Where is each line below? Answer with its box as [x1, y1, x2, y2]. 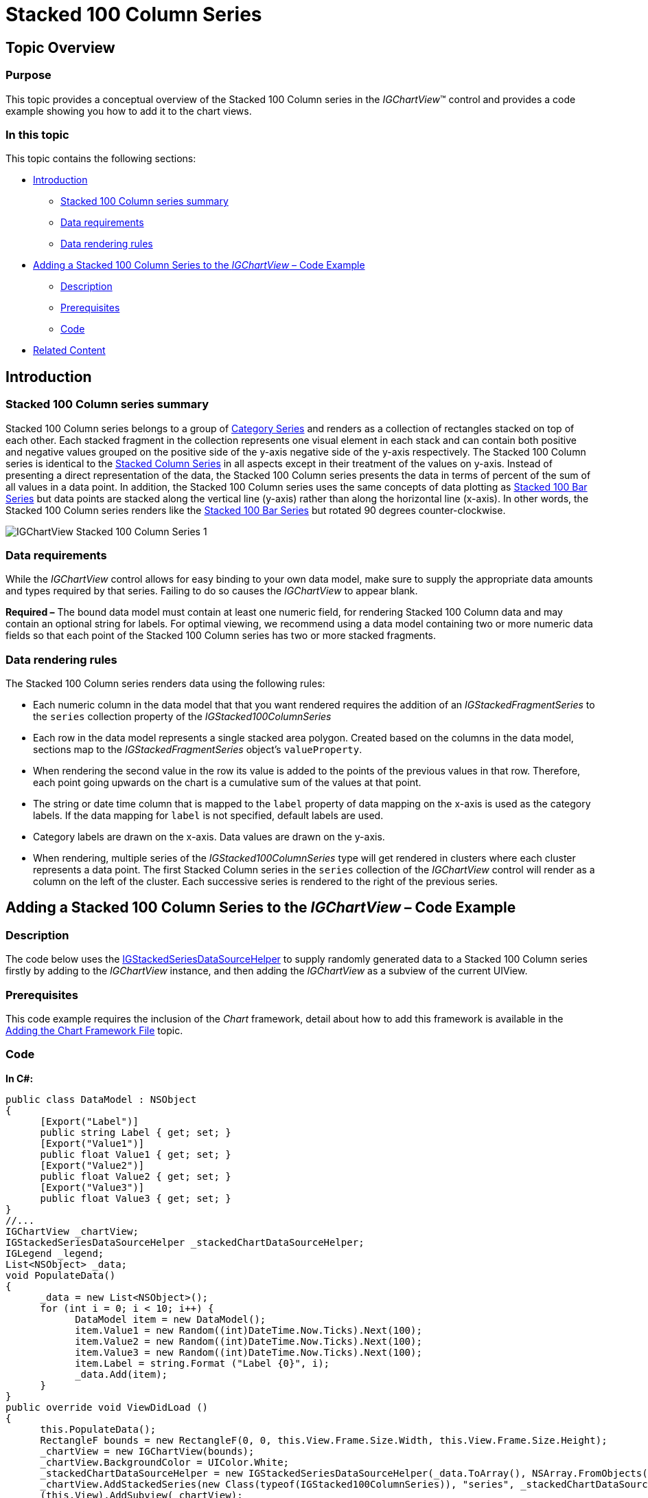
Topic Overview [5, 38, 115, 56]
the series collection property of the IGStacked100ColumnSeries [33, 711, 332, 723]
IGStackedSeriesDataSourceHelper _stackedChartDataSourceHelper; [5, 1236, 364, 1248]
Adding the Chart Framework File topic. [5, 1024, 183, 1036]
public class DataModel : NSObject [5, 1093, 197, 1105]
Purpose [5, 68, 51, 82]
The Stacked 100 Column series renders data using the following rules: [5, 678, 325, 690]
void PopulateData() [5, 1269, 116, 1281]
